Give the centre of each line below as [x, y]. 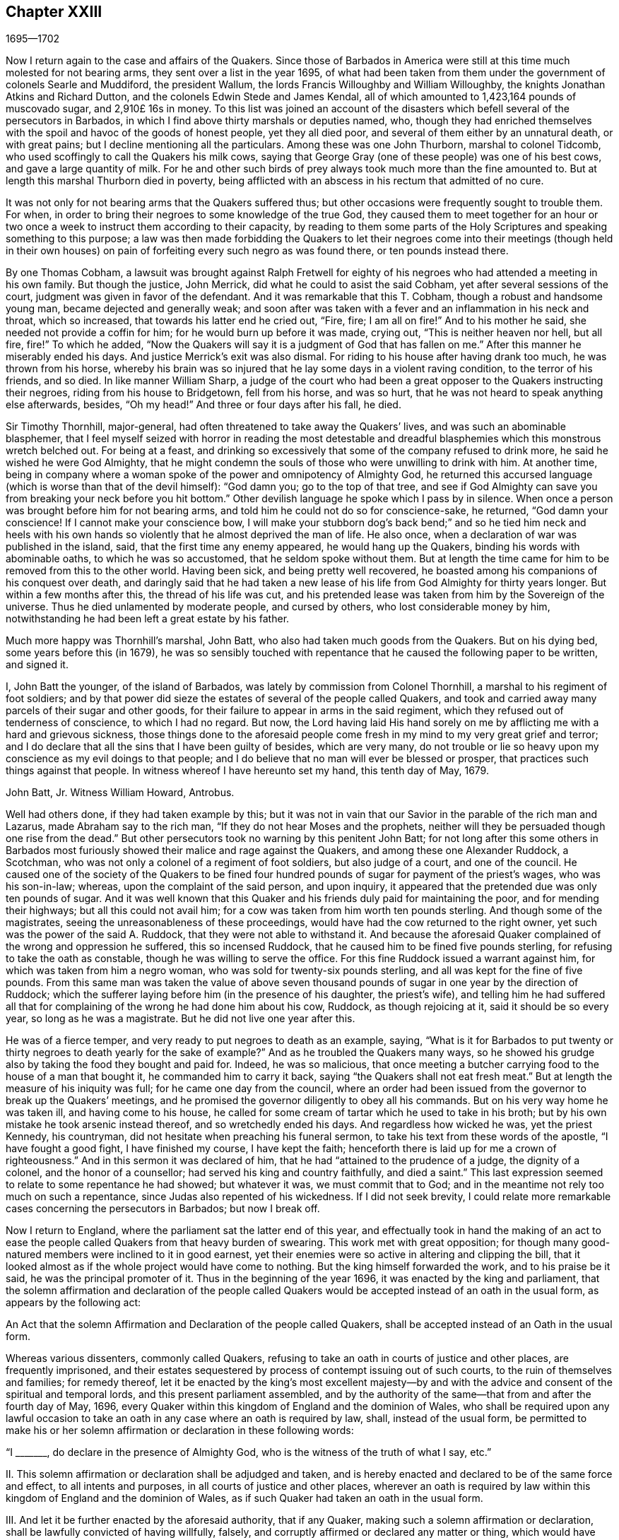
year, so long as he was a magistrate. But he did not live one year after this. [181, 1019]
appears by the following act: [73, 1303]
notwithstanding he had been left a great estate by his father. [148, 619]
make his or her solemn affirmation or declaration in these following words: [180, 1431]
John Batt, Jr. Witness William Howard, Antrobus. [120, 793]
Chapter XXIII [54, 12]
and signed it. [37, 665]
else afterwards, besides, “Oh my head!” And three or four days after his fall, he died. [204, 405]
